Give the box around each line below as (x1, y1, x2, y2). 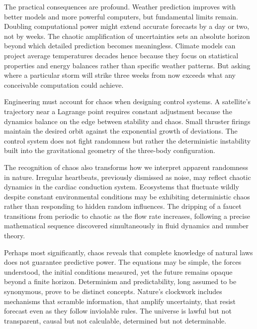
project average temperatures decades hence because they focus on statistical (4, 50, 239, 60)
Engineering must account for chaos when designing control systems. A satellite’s (4, 96, 251, 107)
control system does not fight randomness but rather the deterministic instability (4, 135, 251, 146)
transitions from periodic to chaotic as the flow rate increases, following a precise (4, 210, 250, 221)
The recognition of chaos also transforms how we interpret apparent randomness (4, 162, 249, 172)
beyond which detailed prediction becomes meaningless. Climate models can (4, 40, 236, 51)
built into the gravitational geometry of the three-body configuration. (4, 145, 215, 156)
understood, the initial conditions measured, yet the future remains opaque (4, 266, 233, 277)
